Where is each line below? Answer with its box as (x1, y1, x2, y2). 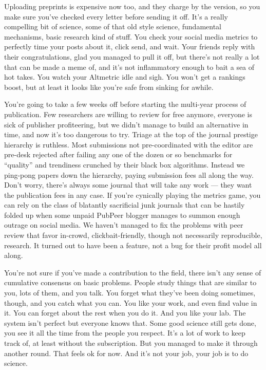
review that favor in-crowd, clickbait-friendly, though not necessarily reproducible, (4, 230, 262, 240)
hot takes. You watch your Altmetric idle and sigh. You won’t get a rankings (4, 71, 245, 82)
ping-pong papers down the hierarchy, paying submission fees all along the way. (4, 169, 254, 180)
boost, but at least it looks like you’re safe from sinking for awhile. (4, 81, 214, 92)
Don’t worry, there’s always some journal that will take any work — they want (4, 179, 252, 190)
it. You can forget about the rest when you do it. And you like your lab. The (4, 307, 246, 318)
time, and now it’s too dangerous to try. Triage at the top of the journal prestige (4, 129, 258, 140)
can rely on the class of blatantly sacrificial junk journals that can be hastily (4, 199, 245, 210)
